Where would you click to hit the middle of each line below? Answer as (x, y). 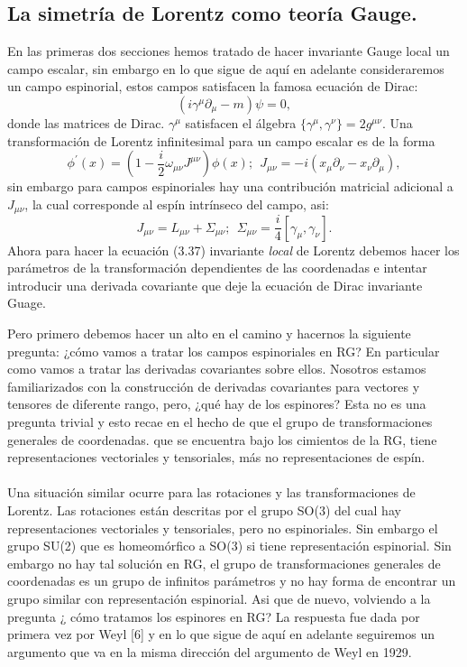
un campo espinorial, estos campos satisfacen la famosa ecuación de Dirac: (213, 86)
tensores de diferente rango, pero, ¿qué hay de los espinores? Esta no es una (217, 404)
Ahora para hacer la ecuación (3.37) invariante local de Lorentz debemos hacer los (233, 250)
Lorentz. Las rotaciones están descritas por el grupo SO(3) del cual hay (204, 510)
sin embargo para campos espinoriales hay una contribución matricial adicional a (230, 186)
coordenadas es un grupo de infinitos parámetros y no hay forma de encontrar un (232, 581)
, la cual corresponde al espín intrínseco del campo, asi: (177, 204)
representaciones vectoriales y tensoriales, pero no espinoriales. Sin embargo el (223, 528)
